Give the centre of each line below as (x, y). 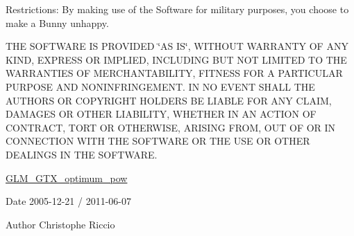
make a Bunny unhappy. (57, 22)
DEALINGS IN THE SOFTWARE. (82, 154)
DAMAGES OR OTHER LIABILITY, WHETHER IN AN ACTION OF (161, 114)
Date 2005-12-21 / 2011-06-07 (68, 201)
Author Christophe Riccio (60, 224)
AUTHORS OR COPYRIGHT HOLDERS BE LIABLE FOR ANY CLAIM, (169, 100)
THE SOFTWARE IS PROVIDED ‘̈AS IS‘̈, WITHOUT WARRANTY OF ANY (177, 46)
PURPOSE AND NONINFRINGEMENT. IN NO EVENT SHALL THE (160, 86)
